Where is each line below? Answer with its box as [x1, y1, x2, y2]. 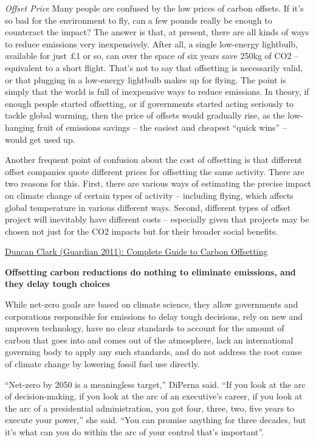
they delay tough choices [5, 277, 111, 290]
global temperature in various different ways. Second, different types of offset [5, 201, 291, 213]
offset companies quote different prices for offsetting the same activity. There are [5, 165, 304, 178]
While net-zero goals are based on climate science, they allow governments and [5, 298, 298, 311]
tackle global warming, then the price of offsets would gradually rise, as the [5, 109, 285, 122]
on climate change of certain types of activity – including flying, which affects [5, 188, 294, 201]
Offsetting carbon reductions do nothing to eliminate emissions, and [5, 265, 296, 278]
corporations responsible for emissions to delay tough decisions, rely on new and [5, 309, 303, 322]
